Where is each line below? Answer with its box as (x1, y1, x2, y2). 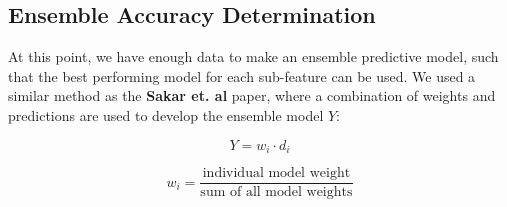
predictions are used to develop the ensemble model (8, 104, 324, 125)
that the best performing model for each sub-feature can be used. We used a (8, 65, 476, 86)
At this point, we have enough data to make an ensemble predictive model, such (8, 46, 499, 67)
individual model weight (202, 166, 351, 181)
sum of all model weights (200, 185, 353, 200)
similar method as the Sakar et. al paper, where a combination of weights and (8, 85, 496, 106)
